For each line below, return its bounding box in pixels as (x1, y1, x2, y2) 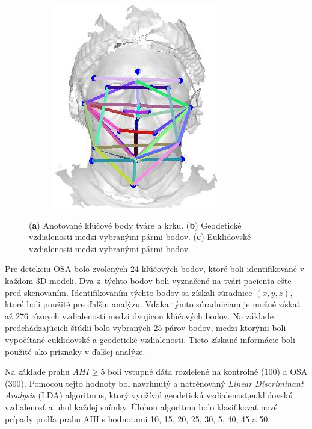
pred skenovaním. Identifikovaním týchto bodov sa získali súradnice (5, 286, 252, 298)
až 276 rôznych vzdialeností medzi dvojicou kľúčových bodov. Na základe (5, 309, 274, 322)
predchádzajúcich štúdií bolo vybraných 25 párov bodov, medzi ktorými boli (5, 321, 286, 334)
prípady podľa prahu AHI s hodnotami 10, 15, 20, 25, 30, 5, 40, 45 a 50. (5, 412, 271, 425)
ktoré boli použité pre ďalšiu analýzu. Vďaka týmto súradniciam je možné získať (5, 298, 301, 310)
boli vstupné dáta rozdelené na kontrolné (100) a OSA (108, 365, 308, 378)
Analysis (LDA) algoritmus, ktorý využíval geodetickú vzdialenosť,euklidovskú (5, 389, 293, 401)
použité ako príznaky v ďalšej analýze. (5, 345, 145, 357)
